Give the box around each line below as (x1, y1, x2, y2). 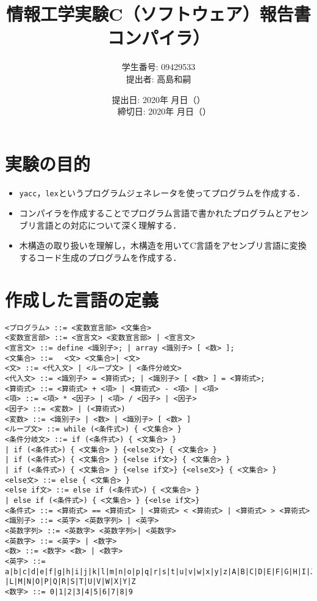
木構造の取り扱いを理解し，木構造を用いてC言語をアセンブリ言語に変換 (19, 239, 307, 252)
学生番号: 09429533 (121, 60, 196, 73)
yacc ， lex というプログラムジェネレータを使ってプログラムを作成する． (19, 186, 305, 199)
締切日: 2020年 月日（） (117, 105, 211, 118)
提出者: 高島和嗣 (126, 72, 191, 85)
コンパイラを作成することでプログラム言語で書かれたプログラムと (19, 207, 283, 219)
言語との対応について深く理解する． (36, 218, 182, 231)
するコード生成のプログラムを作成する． (19, 251, 182, 264)
